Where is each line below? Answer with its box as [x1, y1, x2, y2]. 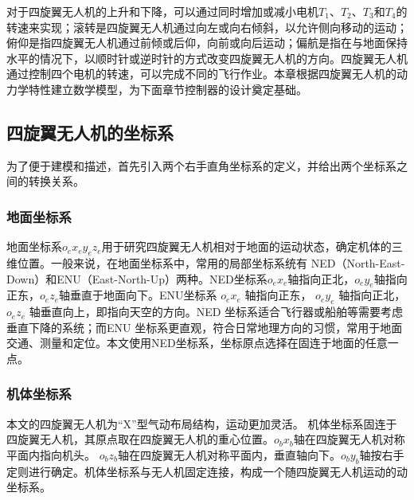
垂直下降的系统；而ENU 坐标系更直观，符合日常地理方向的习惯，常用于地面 [6, 318, 403, 335]
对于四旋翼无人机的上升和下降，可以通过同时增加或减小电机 [6, 3, 318, 19]
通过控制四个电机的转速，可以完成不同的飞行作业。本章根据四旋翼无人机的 [6, 65, 396, 82]
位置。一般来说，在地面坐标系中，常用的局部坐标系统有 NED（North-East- [17, 254, 405, 271]
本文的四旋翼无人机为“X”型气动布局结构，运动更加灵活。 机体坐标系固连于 [6, 415, 397, 432]
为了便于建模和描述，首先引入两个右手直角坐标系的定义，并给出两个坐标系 [6, 157, 396, 174]
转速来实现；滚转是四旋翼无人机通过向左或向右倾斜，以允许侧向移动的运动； [6, 18, 408, 35]
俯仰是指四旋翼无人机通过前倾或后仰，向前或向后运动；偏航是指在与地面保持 [6, 34, 408, 51]
